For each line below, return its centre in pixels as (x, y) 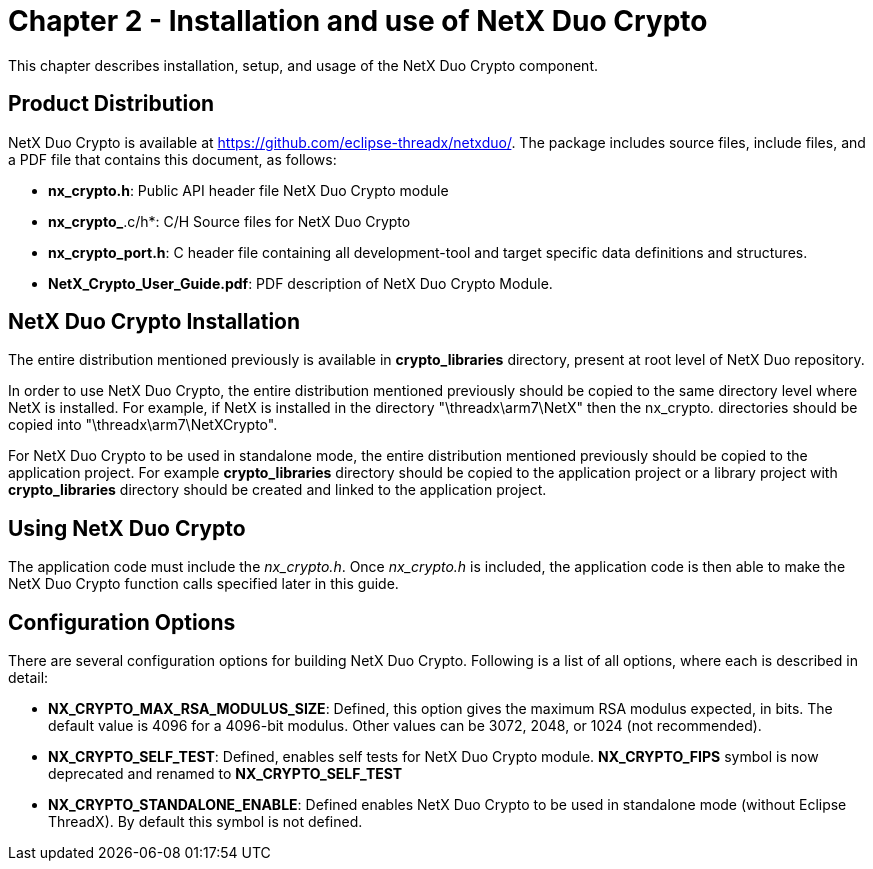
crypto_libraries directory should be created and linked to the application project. (277, 490)
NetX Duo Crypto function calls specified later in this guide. (203, 584)
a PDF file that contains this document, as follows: (172, 159)
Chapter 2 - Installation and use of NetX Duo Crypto (358, 21)
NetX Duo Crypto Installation (154, 322)
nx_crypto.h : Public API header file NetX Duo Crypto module (248, 190)
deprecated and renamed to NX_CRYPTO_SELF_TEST (225, 774)
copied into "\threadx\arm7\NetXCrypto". (143, 425)
